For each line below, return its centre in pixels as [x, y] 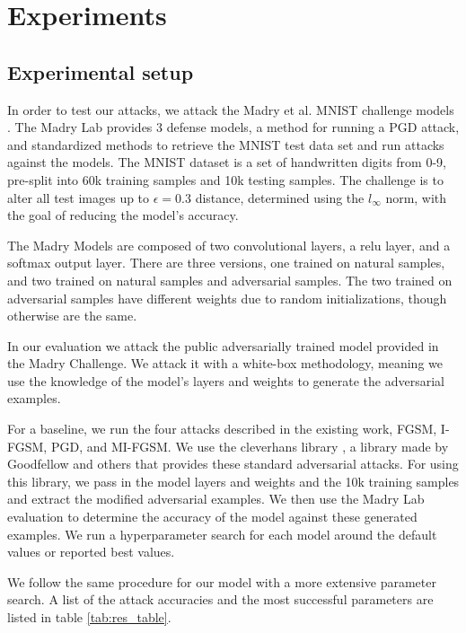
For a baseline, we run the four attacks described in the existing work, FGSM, [222, 429]
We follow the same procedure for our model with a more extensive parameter [222, 581]
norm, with [416, 197]
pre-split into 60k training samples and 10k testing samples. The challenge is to [225, 179]
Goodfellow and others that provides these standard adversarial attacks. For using [233, 464]
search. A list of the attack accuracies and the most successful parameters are [220, 599]
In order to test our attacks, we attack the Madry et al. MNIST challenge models [231, 109]
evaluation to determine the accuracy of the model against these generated [212, 517]
